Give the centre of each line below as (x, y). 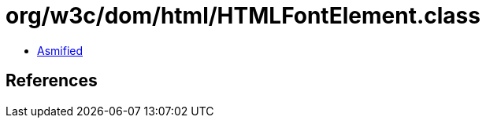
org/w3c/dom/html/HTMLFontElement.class (243, 16)
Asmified (60, 50)
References (52, 81)
